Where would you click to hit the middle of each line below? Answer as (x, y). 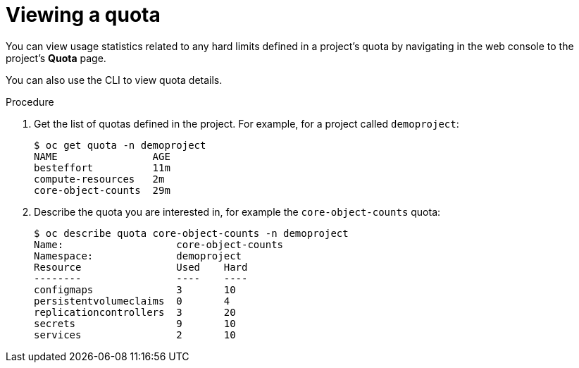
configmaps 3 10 (135, 289)
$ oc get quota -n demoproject (120, 145)
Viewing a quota (83, 15)
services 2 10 (135, 335)
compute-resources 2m (99, 179)
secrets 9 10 (135, 323)
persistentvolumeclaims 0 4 (132, 301)
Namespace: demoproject (138, 256)
